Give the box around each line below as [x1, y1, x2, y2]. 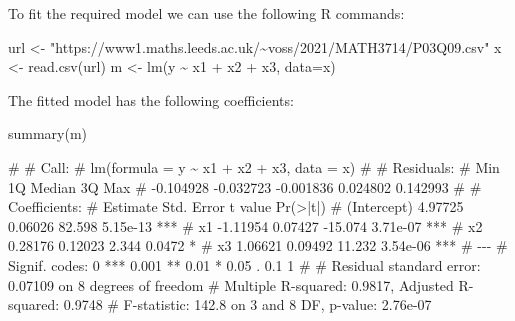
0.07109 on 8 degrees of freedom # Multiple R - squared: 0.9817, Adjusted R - [8, 274, 474, 295]
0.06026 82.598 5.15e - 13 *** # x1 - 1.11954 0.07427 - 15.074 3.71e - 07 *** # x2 [8, 215, 483, 236]
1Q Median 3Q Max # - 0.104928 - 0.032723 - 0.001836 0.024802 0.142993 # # [8, 176, 482, 197]
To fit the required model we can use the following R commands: [8, 3, 405, 23]
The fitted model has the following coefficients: [8, 89, 294, 110]
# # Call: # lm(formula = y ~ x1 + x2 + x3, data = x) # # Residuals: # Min [8, 156, 500, 177]
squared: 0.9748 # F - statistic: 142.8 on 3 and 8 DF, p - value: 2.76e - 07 [8, 294, 432, 315]
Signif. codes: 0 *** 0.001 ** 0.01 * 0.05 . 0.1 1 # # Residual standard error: [8, 254, 481, 275]
